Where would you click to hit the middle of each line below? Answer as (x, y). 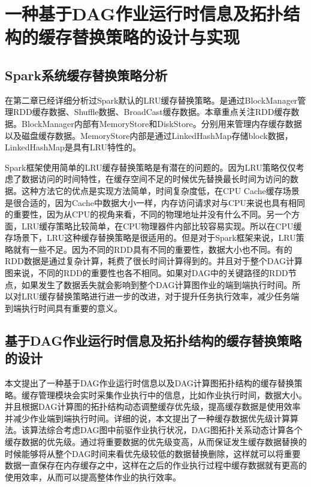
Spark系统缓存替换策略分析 (86, 75)
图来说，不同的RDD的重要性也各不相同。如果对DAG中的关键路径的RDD (147, 273)
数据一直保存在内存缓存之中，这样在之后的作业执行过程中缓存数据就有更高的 (156, 465)
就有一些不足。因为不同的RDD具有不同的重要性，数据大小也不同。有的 (153, 249)
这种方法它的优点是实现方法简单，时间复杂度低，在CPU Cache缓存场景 (160, 190)
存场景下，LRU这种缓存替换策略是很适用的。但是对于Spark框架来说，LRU (150, 238)
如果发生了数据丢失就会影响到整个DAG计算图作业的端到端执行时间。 (157, 284)
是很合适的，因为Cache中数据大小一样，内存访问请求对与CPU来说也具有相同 (155, 202)
